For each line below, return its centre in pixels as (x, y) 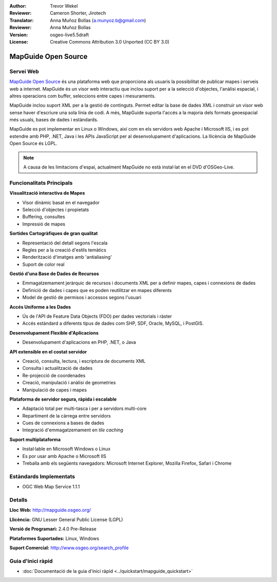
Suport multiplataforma (35, 439)
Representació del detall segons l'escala (65, 243)
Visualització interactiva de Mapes (47, 193)
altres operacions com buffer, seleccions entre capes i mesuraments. (83, 96)
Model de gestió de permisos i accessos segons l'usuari (82, 298)
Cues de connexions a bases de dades (63, 423)
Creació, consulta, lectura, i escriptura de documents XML (84, 361)
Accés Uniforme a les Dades (40, 307)
